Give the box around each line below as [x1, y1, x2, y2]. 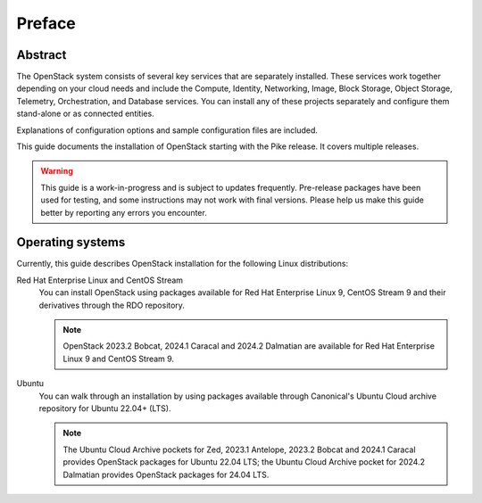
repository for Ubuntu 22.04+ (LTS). [38, 403, 171, 414]
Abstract [16, 47, 67, 62]
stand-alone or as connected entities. [16, 108, 155, 120]
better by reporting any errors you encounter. [40, 207, 207, 218]
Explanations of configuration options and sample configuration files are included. [16, 125, 319, 136]
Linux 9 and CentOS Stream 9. [62, 353, 174, 364]
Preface [16, 13, 76, 33]
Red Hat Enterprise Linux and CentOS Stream [16, 275, 183, 285]
